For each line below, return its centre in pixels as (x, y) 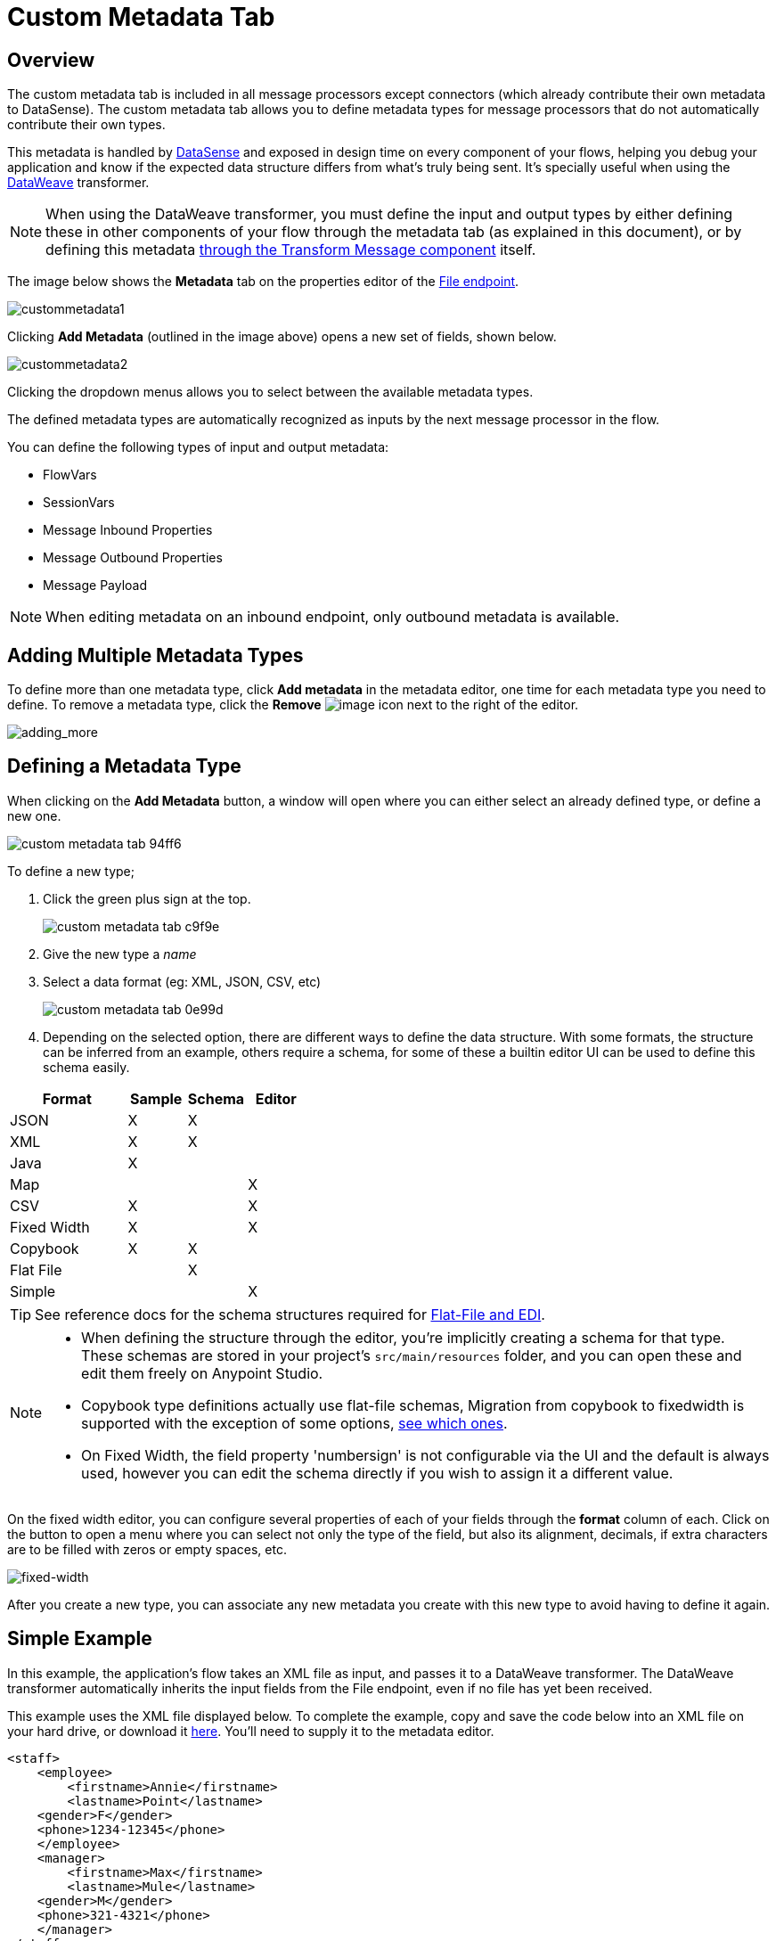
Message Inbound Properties (128, 530)
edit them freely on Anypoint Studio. (202, 1373)
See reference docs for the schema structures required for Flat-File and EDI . (290, 1314)
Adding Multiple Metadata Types (155, 655)
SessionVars (79, 503)
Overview (51, 60)
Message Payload (95, 586)
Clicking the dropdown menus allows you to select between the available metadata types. (270, 392)
